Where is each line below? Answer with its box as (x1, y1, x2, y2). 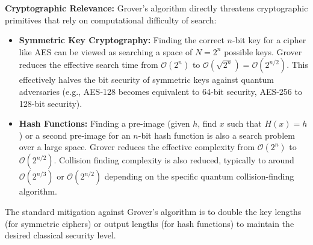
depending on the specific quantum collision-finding (104, 170, 294, 183)
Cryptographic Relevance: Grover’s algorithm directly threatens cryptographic (5, 2, 308, 14)
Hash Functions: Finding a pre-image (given (19, 117, 190, 130)
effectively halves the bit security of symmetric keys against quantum (19, 73, 274, 86)
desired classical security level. (5, 229, 116, 241)
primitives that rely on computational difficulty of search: (5, 13, 217, 26)
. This (287, 58, 308, 71)
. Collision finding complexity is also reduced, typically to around (54, 154, 294, 166)
